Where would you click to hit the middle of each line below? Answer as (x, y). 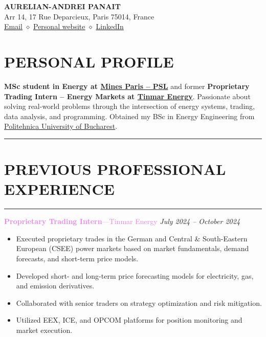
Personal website (59, 26)
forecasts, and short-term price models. (77, 258)
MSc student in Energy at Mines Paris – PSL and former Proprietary (127, 86)
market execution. (44, 330)
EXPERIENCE (59, 189)
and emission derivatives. (55, 286)
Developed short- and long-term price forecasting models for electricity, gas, (135, 275)
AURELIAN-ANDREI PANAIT (62, 6)
